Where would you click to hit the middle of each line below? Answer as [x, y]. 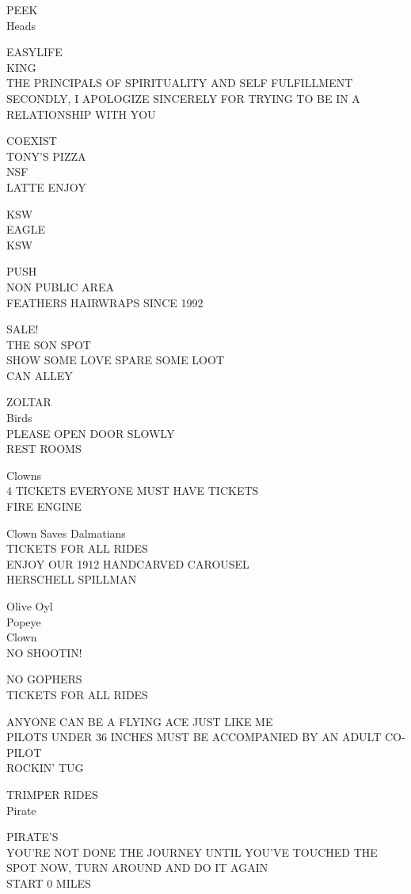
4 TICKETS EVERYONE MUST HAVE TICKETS [133, 491]
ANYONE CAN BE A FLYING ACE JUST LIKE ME [140, 721]
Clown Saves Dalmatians [66, 533]
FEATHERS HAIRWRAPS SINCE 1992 [105, 302]
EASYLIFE [34, 52]
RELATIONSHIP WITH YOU [81, 114]
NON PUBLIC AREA [60, 286]
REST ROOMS [44, 449]
